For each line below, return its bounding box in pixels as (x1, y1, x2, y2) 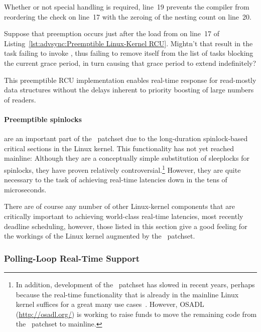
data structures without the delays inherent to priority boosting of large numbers (4, 84, 254, 95)
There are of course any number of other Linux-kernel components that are (4, 201, 235, 211)
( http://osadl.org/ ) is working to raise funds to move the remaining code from (16, 308, 257, 319)
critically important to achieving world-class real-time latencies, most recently (4, 210, 243, 221)
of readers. (4, 94, 36, 104)
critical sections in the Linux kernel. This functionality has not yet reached (4, 143, 234, 153)
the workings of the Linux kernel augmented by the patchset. (4, 231, 195, 241)
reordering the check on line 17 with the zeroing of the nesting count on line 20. (4, 11, 251, 22)
